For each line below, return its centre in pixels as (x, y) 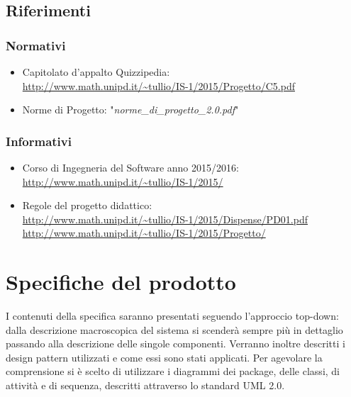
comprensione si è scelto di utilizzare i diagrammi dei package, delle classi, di (173, 371)
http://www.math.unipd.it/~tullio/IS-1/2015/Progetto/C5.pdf (158, 85)
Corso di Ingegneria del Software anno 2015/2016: (130, 167)
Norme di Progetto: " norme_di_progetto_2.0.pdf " (130, 110)
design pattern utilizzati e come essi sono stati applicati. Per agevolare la (164, 357)
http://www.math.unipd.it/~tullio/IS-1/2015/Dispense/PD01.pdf (165, 219)
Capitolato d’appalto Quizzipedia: (96, 72)
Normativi (36, 45)
